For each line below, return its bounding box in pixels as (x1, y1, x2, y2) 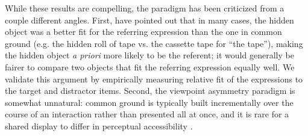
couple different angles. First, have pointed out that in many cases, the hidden (5, 13, 294, 26)
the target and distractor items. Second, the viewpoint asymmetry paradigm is (5, 84, 295, 97)
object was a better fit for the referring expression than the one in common (5, 25, 282, 38)
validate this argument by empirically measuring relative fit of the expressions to (5, 72, 303, 85)
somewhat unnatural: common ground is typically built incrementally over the (5, 96, 294, 108)
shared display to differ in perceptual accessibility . (5, 119, 193, 132)
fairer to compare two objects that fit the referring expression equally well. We (5, 60, 295, 73)
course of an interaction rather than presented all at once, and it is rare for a (5, 108, 289, 120)
